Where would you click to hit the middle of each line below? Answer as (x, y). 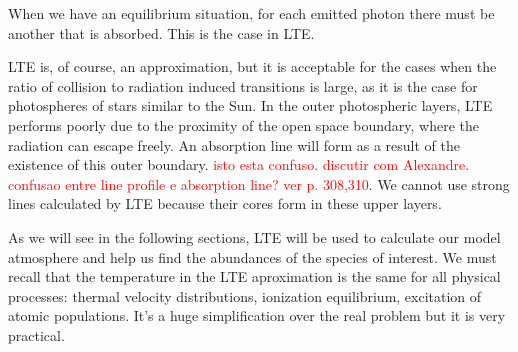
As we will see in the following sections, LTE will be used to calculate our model (254, 236)
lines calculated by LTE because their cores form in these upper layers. (225, 203)
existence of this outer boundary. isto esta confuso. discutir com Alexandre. (239, 164)
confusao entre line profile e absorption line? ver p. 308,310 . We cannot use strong (259, 183)
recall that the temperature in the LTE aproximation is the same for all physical (254, 276)
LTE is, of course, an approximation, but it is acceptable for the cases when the (252, 66)
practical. (36, 334)
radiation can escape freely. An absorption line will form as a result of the (234, 144)
